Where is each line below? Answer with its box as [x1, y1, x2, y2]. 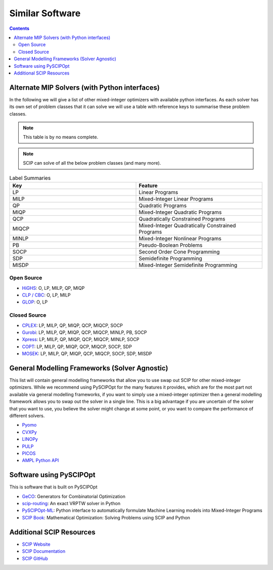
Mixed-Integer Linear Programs [139, 195, 213, 202]
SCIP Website [22, 541, 51, 547]
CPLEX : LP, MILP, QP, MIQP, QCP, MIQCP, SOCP [22, 322, 123, 328]
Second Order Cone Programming [139, 248, 220, 255]
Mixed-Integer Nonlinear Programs [139, 235, 222, 242]
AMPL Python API [22, 458, 59, 464]
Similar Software [9, 8, 81, 19]
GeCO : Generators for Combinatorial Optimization [22, 493, 126, 499]
